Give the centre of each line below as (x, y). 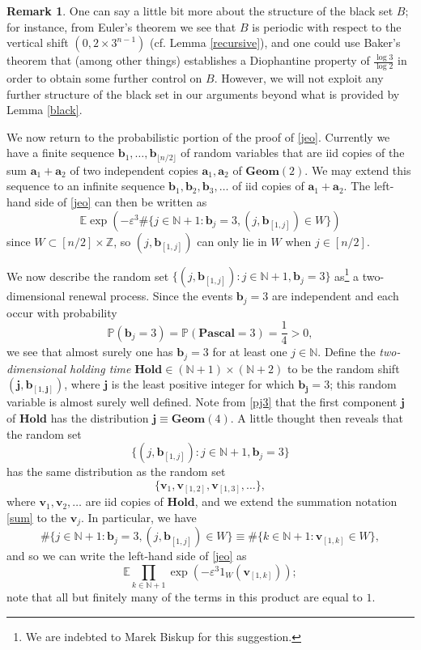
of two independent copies (134, 170)
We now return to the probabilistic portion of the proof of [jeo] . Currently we (198, 136)
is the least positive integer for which (203, 384)
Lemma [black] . (45, 110)
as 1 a (347, 274)
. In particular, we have (138, 517)
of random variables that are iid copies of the (293, 153)
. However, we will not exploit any (299, 78)
